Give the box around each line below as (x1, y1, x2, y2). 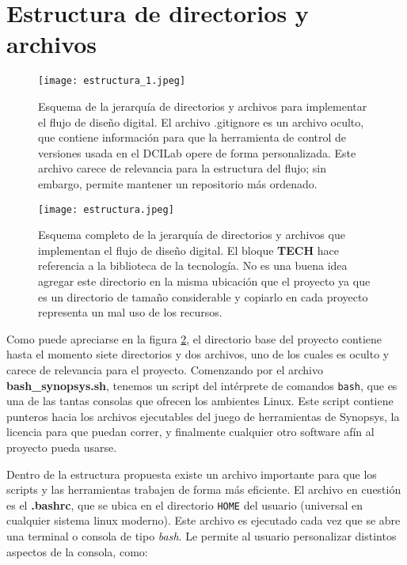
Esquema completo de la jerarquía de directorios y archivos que (38, 226, 345, 243)
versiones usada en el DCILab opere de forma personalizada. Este (38, 144, 356, 161)
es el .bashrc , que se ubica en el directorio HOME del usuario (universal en (6, 496, 363, 513)
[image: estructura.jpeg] (38, 203, 174, 215)
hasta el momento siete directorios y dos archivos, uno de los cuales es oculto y (6, 346, 390, 362)
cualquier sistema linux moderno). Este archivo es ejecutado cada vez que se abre (6, 512, 401, 529)
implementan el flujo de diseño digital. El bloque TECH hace (38, 241, 339, 258)
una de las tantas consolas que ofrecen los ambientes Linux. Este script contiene (6, 392, 394, 409)
